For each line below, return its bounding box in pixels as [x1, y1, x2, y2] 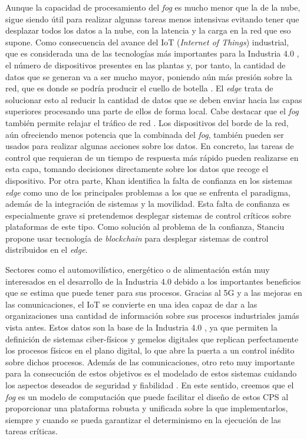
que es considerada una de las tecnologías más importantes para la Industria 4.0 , [5, 47, 299, 60]
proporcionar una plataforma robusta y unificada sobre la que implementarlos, [5, 402, 288, 414]
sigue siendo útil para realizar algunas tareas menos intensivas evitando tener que [5, 12, 299, 25]
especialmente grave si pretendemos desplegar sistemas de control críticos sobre [5, 209, 291, 221]
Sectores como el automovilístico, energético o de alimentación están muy [5, 263, 270, 276]
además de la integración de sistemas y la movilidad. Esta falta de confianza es [5, 197, 290, 210]
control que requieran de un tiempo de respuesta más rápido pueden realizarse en [5, 151, 299, 163]
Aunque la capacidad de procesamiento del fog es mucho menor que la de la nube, [5, 1, 301, 13]
